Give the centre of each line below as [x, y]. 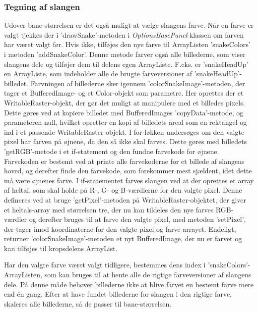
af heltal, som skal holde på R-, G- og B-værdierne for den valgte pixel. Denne [123, 190]
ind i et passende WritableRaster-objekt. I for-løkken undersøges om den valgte [124, 131]
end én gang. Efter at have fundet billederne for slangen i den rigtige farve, [118, 294]
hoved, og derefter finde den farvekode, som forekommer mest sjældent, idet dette [128, 171]
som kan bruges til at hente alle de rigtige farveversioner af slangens [148, 275]
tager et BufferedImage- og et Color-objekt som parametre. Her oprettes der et [124, 93]
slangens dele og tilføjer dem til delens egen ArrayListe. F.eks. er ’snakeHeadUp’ [126, 64]
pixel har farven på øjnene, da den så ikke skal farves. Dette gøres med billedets [126, 141]
